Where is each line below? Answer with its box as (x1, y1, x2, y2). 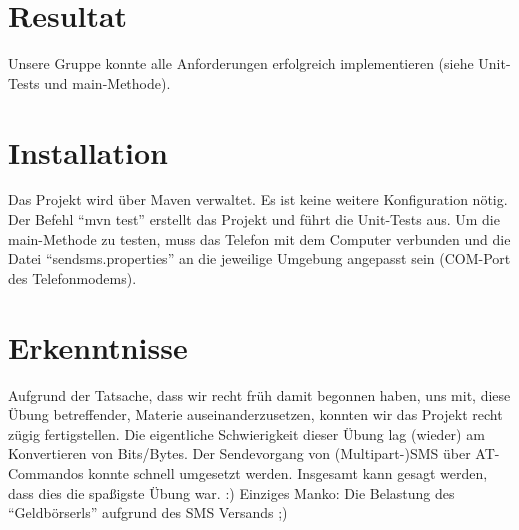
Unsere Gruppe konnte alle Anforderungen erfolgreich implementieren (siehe (8, 53, 474, 74)
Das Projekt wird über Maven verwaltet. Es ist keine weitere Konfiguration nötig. (8, 189, 508, 210)
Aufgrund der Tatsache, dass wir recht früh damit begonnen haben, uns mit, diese (8, 384, 511, 405)
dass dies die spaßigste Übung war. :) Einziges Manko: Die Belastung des (8, 482, 455, 503)
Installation (8, 131, 168, 172)
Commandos (8, 462, 84, 483)
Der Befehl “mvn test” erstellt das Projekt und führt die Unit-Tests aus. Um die (8, 209, 500, 230)
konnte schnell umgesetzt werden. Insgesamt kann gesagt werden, (88, 462, 488, 483)
